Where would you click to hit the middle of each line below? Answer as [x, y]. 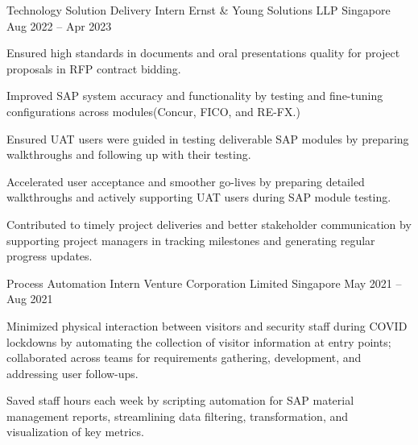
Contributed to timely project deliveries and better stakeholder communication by [209, 224]
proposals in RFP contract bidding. [94, 68]
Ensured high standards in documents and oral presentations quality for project [203, 53]
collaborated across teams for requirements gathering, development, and [184, 358]
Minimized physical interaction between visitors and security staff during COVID [207, 325]
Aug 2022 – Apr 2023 [59, 25]
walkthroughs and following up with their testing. [129, 154]
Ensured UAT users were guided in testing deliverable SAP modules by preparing [208, 138]
